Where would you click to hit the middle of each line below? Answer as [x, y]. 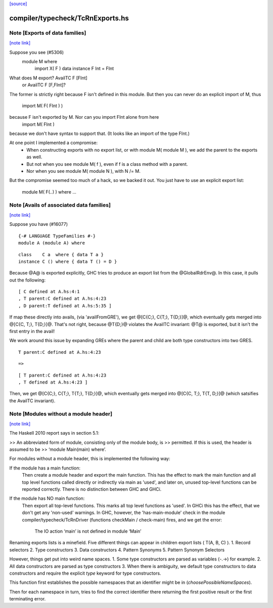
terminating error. [28, 599]
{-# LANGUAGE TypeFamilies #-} [57, 236]
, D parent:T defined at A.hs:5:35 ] [65, 306]
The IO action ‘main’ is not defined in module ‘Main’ [88, 531]
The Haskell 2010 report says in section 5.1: [54, 433]
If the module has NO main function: [47, 498]
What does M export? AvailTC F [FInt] [49, 78]
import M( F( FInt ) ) [42, 106]
